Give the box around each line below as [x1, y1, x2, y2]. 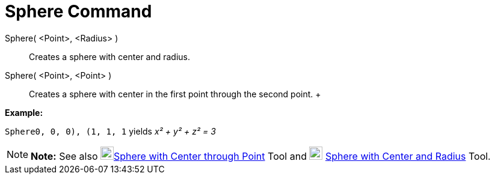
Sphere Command [5, 1, 152, 22]
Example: [5, 107, 43, 118]
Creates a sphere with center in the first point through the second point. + [29, 88, 321, 99]
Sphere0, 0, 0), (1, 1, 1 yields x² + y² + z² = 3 [5, 126, 216, 136]
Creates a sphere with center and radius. [29, 51, 191, 62]
